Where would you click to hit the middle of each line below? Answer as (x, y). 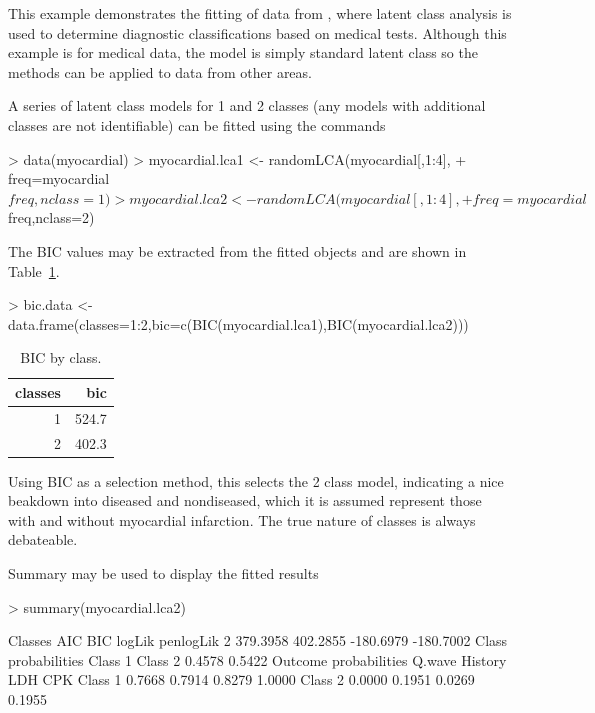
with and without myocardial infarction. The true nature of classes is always (242, 519)
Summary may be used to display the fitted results (163, 573)
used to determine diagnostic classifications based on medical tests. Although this (257, 32)
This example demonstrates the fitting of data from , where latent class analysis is (260, 13)
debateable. (43, 539)
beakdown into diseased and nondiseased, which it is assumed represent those (245, 500)
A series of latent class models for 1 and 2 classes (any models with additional (247, 105)
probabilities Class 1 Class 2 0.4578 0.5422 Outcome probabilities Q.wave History (257, 659)
